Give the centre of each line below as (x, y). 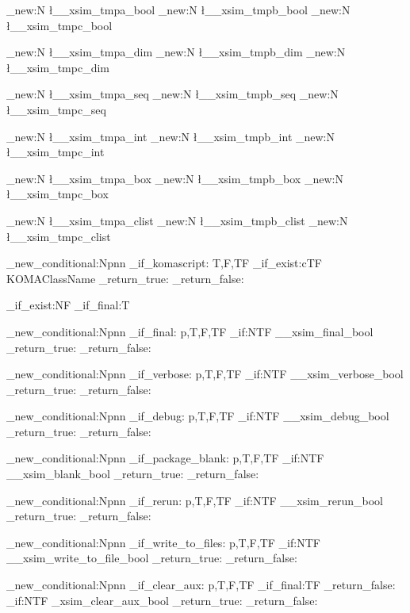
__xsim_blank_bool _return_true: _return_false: (133, 474)
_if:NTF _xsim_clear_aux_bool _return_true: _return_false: (162, 600)
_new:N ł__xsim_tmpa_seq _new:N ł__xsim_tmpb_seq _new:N (172, 94)
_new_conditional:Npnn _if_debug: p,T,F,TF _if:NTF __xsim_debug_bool (198, 416)
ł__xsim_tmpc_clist (59, 236)
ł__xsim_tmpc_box (57, 194)
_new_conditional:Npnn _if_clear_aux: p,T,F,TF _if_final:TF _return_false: (201, 585)
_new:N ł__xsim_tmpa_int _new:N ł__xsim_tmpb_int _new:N (171, 136)
